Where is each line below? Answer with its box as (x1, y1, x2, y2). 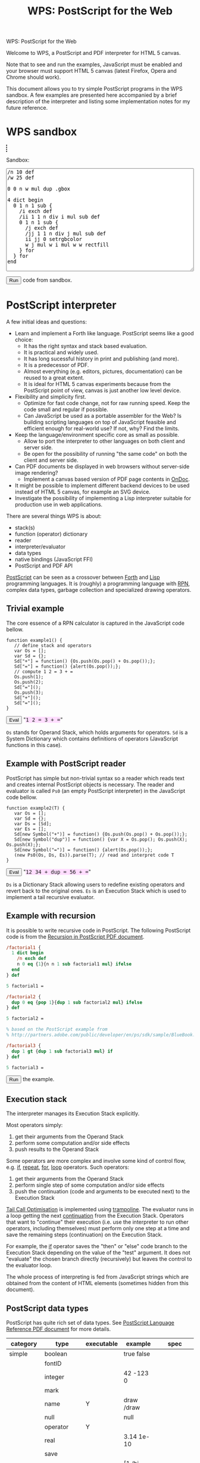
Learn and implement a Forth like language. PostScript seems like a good (14, 330, 195, 337)
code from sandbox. (23, 276, 73, 284)
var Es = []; (14, 826, 46, 832)
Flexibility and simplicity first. (14, 393, 86, 400)
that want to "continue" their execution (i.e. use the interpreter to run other (6, 1218, 189, 1226)
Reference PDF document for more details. (6, 1326, 111, 1332)
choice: (14, 336, 34, 344)
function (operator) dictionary (14, 530, 88, 538)
